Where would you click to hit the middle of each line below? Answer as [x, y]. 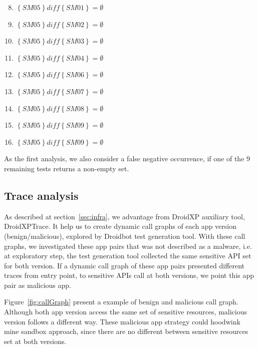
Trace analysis [41, 195]
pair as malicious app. [38, 285]
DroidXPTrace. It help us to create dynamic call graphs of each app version [120, 226]
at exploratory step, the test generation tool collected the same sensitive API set [128, 256]
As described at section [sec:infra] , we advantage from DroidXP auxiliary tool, [124, 216]
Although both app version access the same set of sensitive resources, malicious [125, 312]
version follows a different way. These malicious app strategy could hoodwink [122, 321]
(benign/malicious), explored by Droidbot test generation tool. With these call [125, 236]
